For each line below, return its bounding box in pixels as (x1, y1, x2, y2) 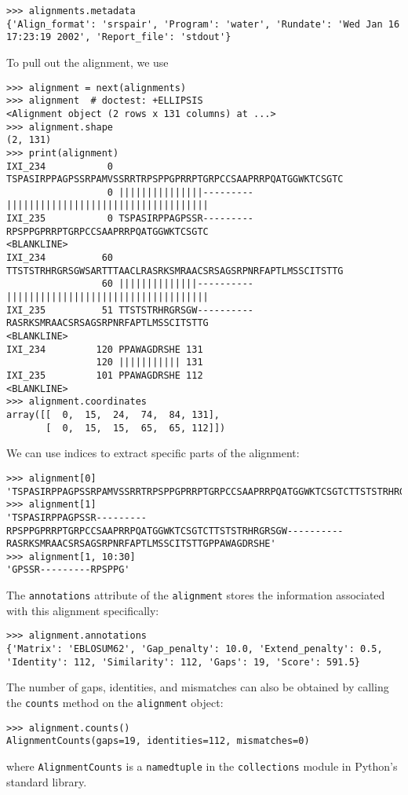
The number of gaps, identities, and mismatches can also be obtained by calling (6, 679, 389, 695)
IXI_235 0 (6, 213, 114, 225)
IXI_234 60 (6, 252, 114, 264)
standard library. (6, 773, 87, 790)
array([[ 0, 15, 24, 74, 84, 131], (6, 408, 220, 420)
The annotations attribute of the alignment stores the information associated (6, 587, 385, 603)
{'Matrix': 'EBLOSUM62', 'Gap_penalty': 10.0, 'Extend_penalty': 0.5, (6, 643, 383, 655)
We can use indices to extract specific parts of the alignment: (6, 445, 300, 461)
